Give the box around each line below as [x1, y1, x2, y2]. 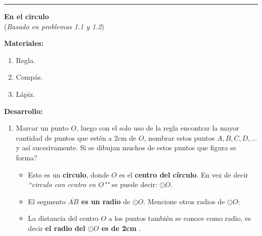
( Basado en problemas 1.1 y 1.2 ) [4, 21, 104, 31]
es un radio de [81, 196, 130, 206]
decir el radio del [28, 222, 86, 233]
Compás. [16, 72, 43, 82]
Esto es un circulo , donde [28, 169, 109, 180]
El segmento [28, 196, 66, 206]
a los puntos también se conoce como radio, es [108, 213, 251, 223]
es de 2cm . [101, 222, 141, 233]
